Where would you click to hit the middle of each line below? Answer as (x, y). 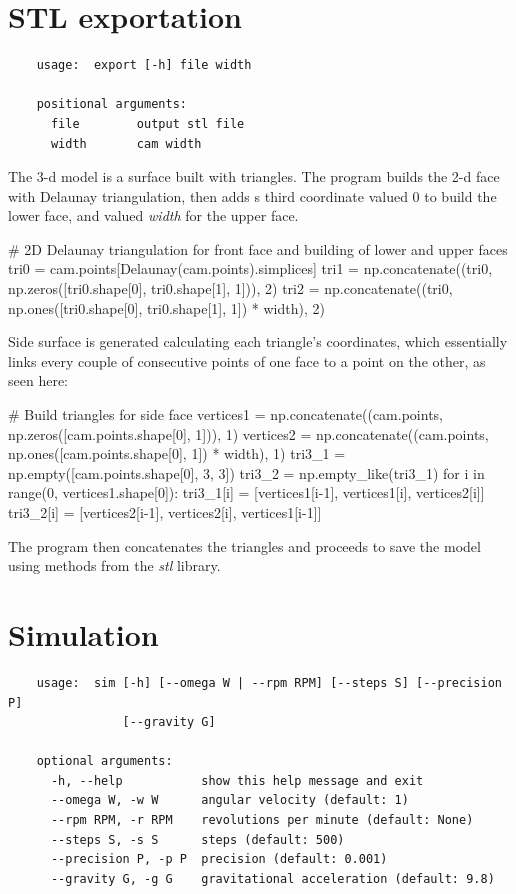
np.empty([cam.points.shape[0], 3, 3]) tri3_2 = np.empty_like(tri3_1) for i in (246, 472)
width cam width (126, 143)
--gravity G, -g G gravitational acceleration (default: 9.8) (272, 878)
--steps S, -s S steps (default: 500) (197, 839)
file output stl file (147, 123)
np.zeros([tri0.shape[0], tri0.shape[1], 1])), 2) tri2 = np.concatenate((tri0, (230, 288)
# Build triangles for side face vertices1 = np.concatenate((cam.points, (225, 414)
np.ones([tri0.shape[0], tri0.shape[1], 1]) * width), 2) (166, 307)
